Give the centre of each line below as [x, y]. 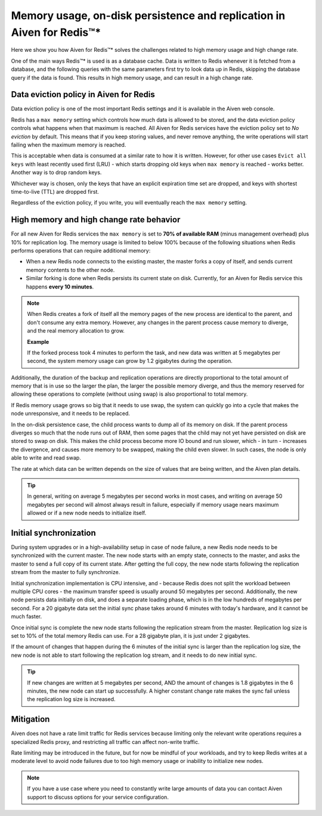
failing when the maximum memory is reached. [69, 145]
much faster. [27, 616]
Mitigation [30, 719]
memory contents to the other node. [70, 270]
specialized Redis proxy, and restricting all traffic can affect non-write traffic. [105, 741]
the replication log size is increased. [71, 699]
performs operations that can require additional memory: [81, 251]
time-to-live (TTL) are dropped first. [55, 191]
